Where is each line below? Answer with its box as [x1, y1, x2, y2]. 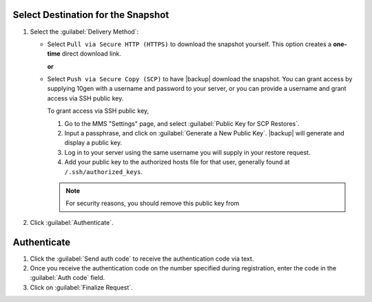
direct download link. [61, 50, 122, 58]
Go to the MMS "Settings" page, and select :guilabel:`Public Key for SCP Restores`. [64, 119, 300, 127]
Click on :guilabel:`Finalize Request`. [30, 283, 134, 292]
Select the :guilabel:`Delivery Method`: [30, 28, 139, 36]
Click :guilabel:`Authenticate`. [30, 218, 114, 226]
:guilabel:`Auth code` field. [30, 274, 105, 282]
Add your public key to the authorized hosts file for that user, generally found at [64, 158, 290, 166]
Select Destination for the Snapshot [12, 9, 169, 21]
